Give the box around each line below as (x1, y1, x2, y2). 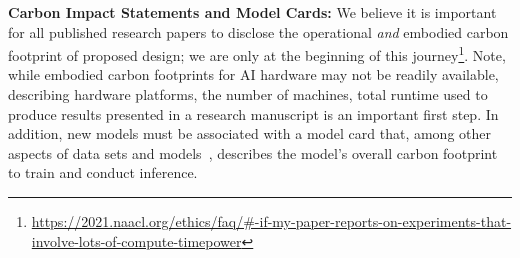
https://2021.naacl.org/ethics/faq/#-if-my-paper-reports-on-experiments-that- (31, 211, 512, 231)
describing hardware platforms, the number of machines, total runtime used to (8, 84, 488, 105)
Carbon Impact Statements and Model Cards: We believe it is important (8, 2, 497, 22)
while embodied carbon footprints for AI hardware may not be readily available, (8, 64, 499, 85)
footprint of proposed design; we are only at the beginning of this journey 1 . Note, (8, 42, 506, 65)
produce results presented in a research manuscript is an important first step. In (8, 103, 499, 124)
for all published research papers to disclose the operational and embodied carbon (8, 21, 509, 42)
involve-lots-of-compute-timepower (31, 230, 242, 251)
